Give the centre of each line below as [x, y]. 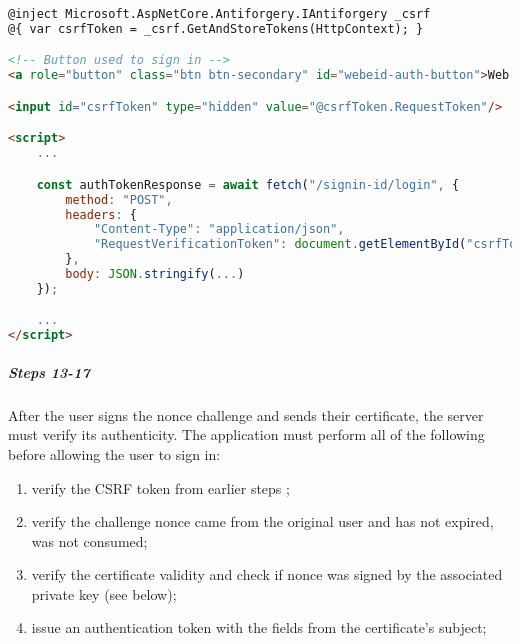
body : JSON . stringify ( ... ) [155, 274]
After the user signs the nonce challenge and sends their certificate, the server [246, 414]
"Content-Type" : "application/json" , [219, 229]
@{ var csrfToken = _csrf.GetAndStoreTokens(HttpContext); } [216, 28]
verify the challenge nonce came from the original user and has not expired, [262, 521]
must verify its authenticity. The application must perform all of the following [246, 434]
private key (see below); [104, 593]
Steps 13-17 [49, 371]
